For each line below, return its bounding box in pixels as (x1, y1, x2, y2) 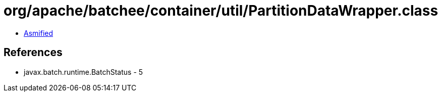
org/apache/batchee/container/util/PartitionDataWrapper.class (4, 2, 438, 19)
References (4, 46, 63, 59)
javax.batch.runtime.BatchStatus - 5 (24, 67, 143, 76)
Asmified (24, 28, 53, 37)
